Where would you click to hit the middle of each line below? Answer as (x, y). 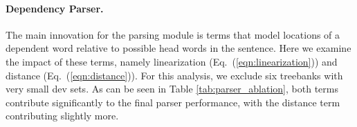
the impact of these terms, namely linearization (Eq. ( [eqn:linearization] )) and (172, 61)
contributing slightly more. (62, 116)
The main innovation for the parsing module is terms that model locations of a (173, 34)
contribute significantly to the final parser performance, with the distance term (173, 102)
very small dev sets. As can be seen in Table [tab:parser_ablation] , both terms (172, 89)
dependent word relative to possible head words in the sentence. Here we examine (178, 48)
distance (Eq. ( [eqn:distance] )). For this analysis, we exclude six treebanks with (174, 75)
